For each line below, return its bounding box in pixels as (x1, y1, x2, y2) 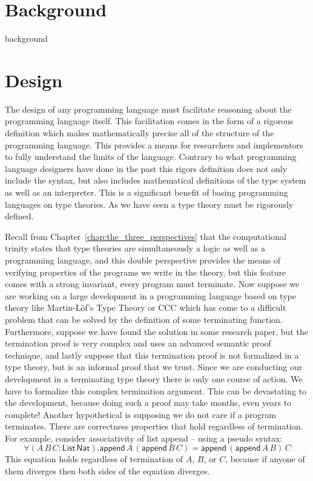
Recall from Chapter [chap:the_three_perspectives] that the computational (5, 230, 286, 242)
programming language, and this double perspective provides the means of (5, 253, 281, 266)
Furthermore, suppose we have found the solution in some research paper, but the (5, 325, 308, 337)
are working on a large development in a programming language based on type (5, 289, 296, 302)
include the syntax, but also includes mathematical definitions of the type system (5, 174, 306, 187)
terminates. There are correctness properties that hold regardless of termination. (5, 420, 303, 433)
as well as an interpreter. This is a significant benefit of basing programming (5, 186, 288, 198)
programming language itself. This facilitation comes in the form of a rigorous (5, 114, 294, 127)
